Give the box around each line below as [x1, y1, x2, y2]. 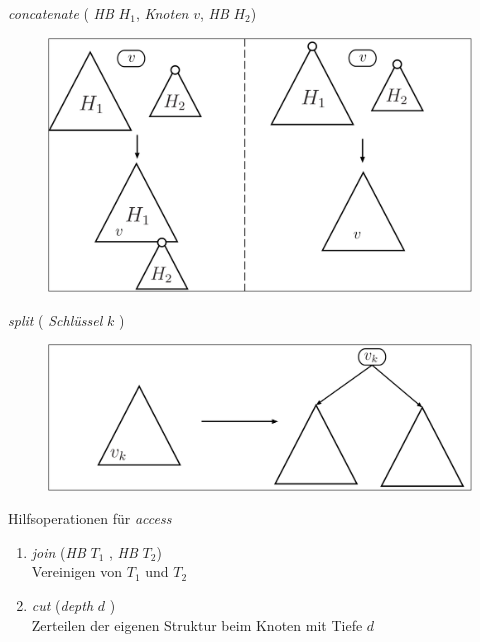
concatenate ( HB [8, 3, 114, 23]
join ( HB [31, 541, 86, 562]
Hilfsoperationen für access [8, 508, 172, 529]
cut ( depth [31, 594, 94, 615]
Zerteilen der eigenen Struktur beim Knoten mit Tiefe [31, 614, 363, 635]
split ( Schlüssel [8, 309, 103, 330]
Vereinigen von [31, 561, 123, 582]
